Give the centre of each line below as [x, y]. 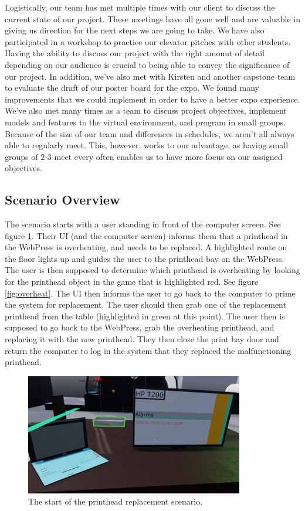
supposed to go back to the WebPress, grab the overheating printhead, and [140, 327]
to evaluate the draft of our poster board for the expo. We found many [132, 88]
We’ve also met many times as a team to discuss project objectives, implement [146, 110]
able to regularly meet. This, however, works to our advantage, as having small [147, 145]
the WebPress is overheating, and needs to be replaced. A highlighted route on [146, 247]
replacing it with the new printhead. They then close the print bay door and [142, 339]
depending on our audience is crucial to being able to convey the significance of [147, 64]
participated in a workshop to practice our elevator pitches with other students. [148, 41]
